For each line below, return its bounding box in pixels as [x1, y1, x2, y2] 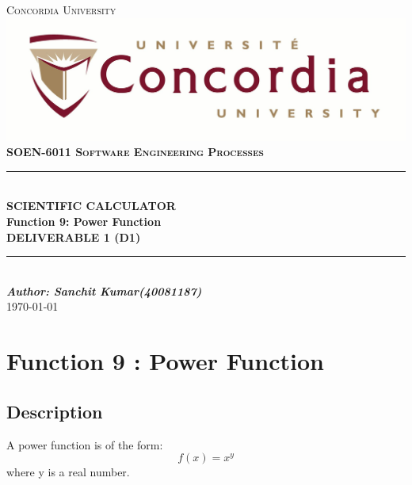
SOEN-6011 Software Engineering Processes [6, 143, 264, 160]
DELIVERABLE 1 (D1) [6, 228, 141, 245]
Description [6, 399, 103, 423]
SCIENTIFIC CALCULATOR [6, 197, 176, 214]
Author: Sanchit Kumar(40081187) [6, 282, 202, 299]
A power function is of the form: [6, 436, 163, 453]
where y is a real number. [6, 464, 130, 480]
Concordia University [6, 2, 116, 17]
